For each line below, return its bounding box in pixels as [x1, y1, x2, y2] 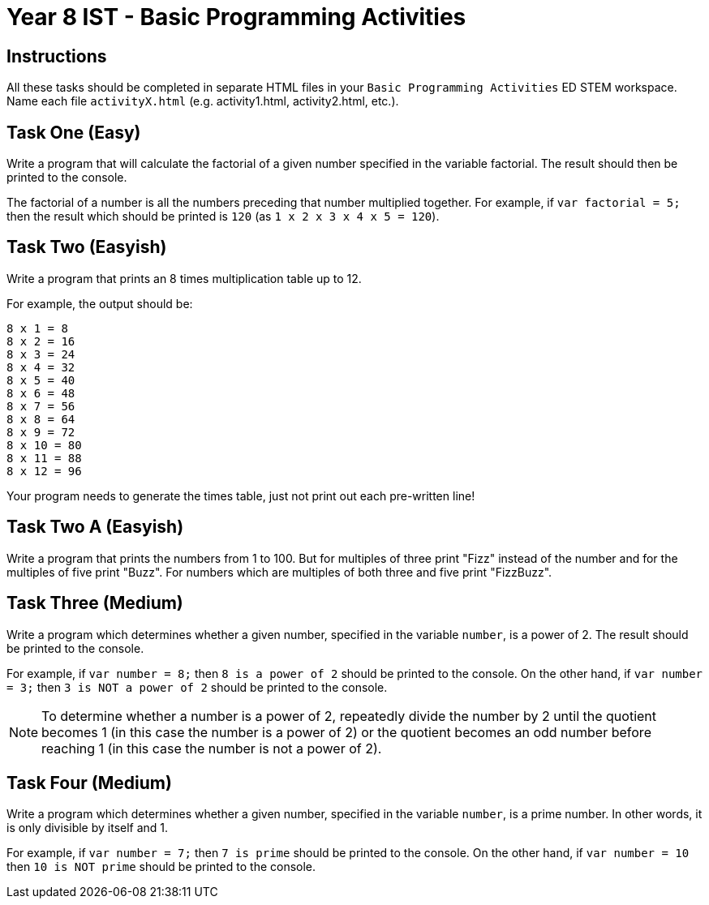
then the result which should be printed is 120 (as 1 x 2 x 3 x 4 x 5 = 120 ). [6, 209, 440, 224]
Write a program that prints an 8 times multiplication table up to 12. [6, 271, 362, 285]
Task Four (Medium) [6, 772, 172, 793]
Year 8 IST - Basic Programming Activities [6, 3, 466, 31]
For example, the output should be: [6, 296, 193, 311]
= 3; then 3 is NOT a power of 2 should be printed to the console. [6, 680, 388, 694]
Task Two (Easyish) [6, 237, 167, 258]
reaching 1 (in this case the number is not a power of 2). [41, 740, 382, 757]
